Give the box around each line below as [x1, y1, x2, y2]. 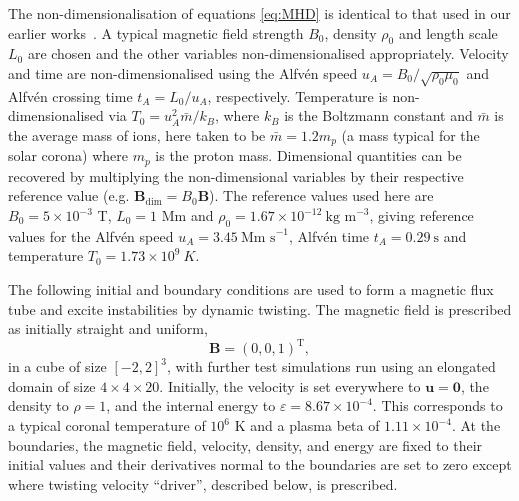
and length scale [398, 22, 498, 43]
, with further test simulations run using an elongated [167, 356, 496, 377]
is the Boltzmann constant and [284, 105, 473, 126]
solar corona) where [8, 145, 128, 166]
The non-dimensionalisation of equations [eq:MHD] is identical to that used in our [8, 3, 511, 23]
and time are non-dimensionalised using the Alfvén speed [8, 62, 358, 83]
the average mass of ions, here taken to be [8, 124, 266, 145]
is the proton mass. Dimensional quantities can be [155, 145, 462, 166]
